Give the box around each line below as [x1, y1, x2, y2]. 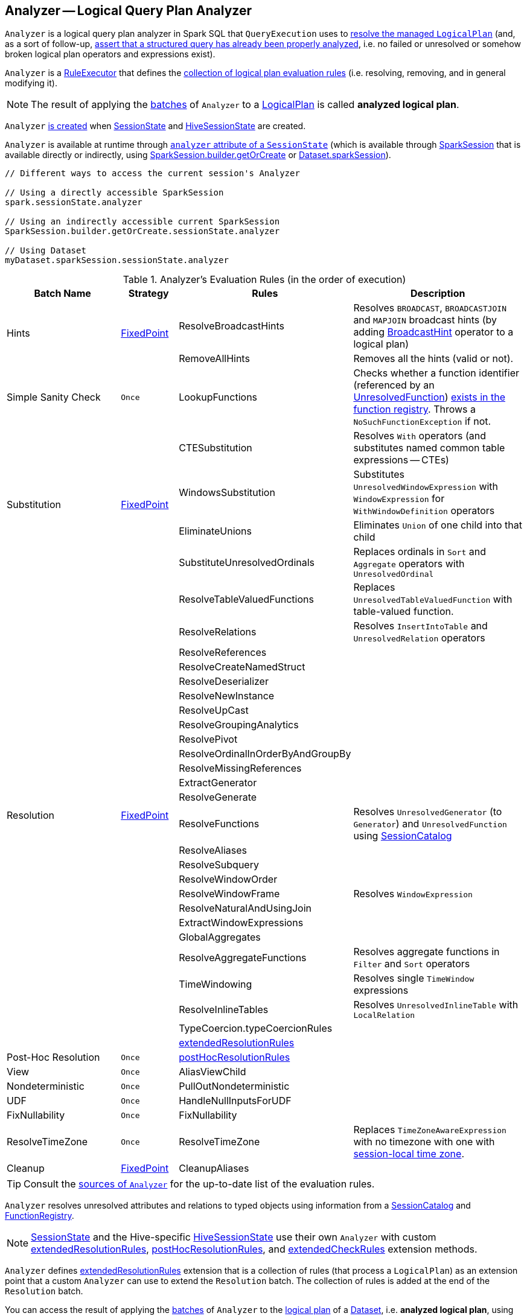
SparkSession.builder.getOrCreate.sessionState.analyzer [5, 226, 280, 237]
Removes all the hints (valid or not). [353, 352, 514, 365]
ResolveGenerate [179, 791, 257, 804]
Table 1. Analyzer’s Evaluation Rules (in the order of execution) [123, 273, 406, 286]
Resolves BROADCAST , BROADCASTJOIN [353, 302, 507, 314]
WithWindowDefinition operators [353, 504, 495, 517]
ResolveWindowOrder [179, 873, 278, 886]
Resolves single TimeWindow [353, 972, 474, 985]
